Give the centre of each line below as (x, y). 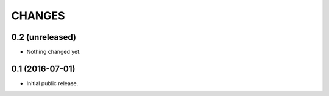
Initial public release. (52, 83)
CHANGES (38, 16)
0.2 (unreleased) (44, 37)
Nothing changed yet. (54, 52)
